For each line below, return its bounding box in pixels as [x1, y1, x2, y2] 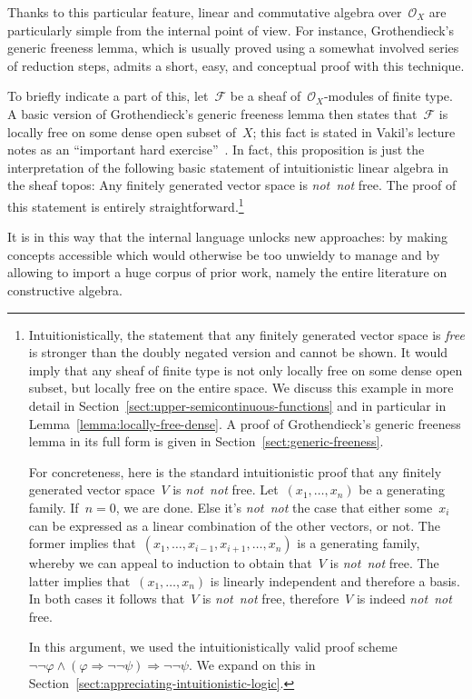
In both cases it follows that [28, 589, 185, 608]
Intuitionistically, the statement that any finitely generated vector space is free [28, 325, 465, 344]
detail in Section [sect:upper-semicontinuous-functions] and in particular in [28, 395, 447, 414]
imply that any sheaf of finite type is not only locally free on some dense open [28, 360, 463, 379]
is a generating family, [297, 534, 420, 553]
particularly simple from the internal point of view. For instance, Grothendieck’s [7, 20, 454, 39]
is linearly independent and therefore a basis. [210, 571, 460, 590]
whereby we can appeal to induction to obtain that [28, 554, 312, 573]
